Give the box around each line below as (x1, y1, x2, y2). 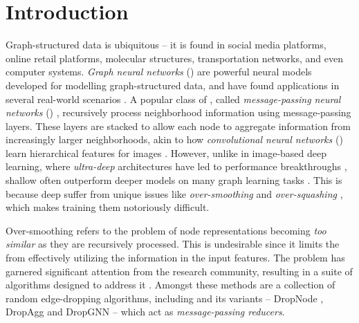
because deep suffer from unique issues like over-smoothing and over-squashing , (6, 186, 343, 201)
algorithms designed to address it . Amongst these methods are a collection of (6, 277, 335, 292)
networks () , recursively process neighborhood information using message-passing (6, 105, 351, 120)
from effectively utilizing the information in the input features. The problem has (6, 250, 345, 265)
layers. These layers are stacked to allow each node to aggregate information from (6, 118, 351, 133)
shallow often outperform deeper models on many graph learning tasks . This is (6, 173, 342, 187)
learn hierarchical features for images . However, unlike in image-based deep (6, 145, 327, 160)
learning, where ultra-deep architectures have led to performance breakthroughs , (6, 159, 347, 174)
